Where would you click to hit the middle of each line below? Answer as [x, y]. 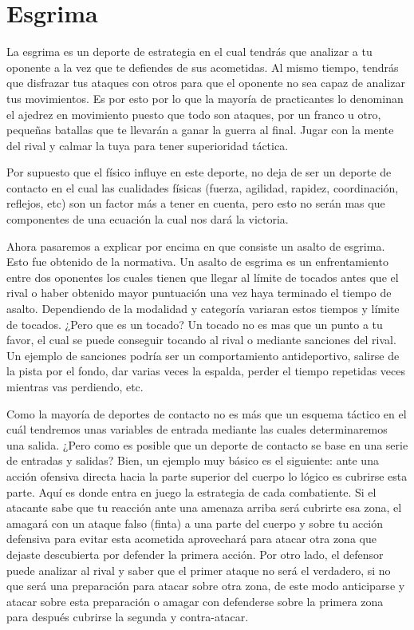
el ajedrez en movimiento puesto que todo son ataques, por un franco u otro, [194, 114]
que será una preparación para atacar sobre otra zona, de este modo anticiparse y [206, 586]
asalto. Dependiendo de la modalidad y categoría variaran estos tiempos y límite [203, 309]
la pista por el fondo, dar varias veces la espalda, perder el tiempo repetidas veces [206, 371]
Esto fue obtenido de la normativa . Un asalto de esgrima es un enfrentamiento [197, 262]
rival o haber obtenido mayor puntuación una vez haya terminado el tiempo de [199, 293]
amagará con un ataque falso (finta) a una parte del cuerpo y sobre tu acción [195, 523]
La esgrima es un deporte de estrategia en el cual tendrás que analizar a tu [189, 52]
